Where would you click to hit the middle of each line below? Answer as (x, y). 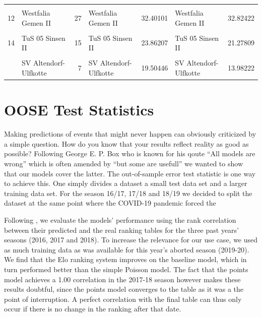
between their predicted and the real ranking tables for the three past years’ (122, 230)
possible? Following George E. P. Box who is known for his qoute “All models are (130, 153)
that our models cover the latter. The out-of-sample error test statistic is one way (130, 173)
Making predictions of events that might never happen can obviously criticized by (130, 134)
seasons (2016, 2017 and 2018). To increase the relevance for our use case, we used (131, 240)
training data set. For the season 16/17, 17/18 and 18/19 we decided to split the (128, 193)
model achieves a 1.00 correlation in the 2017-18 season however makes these (122, 279)
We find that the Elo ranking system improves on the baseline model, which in (125, 259)
